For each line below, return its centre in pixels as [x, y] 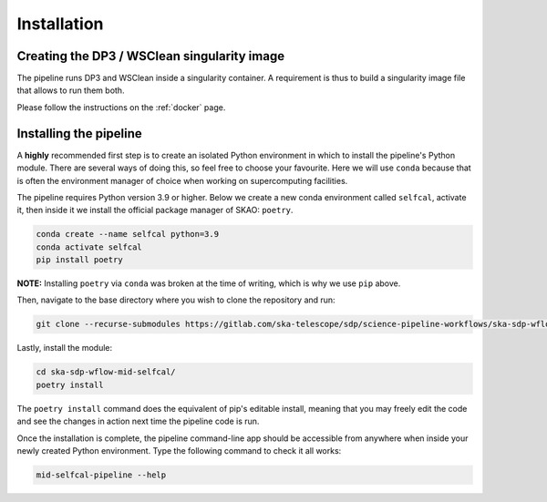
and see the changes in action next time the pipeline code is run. [138, 421]
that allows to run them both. [71, 90]
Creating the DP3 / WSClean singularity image [151, 56]
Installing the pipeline [80, 133]
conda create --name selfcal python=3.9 [127, 234]
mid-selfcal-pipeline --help [101, 475]
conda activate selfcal [89, 247]
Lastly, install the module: [65, 348]
